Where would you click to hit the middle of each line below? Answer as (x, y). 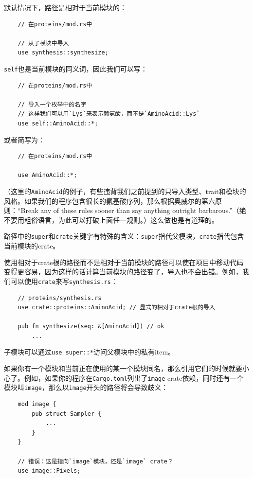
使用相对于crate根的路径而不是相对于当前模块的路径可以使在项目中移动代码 (124, 262)
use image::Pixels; (49, 471)
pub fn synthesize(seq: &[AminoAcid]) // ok (91, 327)
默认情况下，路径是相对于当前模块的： (65, 7)
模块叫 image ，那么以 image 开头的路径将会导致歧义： (86, 387)
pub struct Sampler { (67, 414)
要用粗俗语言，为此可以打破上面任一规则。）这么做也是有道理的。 (114, 220)
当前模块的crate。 (32, 246)
